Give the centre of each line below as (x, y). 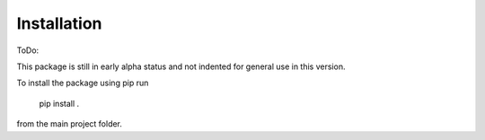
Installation (59, 23)
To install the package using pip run (83, 83)
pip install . (59, 103)
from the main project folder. (70, 124)
